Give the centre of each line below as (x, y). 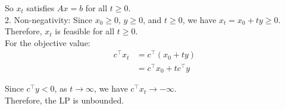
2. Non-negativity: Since (49, 19)
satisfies (40, 8)
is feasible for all (85, 31)
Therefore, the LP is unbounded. (65, 100)
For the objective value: (48, 42)
